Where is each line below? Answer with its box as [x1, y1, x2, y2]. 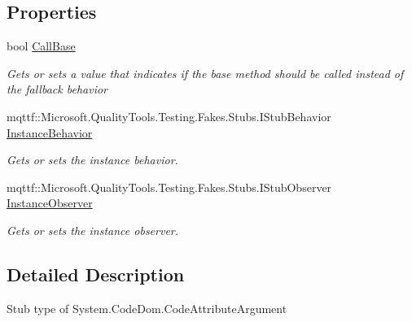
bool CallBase [7, 37, 76, 54]
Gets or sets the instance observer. [7, 221, 179, 238]
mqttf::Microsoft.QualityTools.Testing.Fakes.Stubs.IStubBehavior [7, 107, 331, 124]
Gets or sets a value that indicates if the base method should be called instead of [7, 64, 404, 81]
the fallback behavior [7, 80, 107, 98]
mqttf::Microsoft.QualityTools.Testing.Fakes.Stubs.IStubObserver [7, 178, 332, 195]
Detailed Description [7, 261, 185, 286]
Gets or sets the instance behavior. [7, 151, 178, 168]
